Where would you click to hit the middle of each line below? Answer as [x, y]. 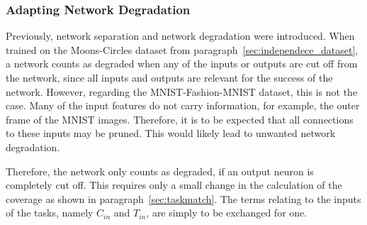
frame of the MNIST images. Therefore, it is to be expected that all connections [180, 119]
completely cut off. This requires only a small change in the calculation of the [174, 185]
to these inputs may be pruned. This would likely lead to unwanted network [171, 133]
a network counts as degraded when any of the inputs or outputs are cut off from [182, 64]
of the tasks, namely [50, 213]
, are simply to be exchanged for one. [227, 213]
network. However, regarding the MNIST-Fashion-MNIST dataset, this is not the [182, 91]
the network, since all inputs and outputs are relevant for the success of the [169, 77]
